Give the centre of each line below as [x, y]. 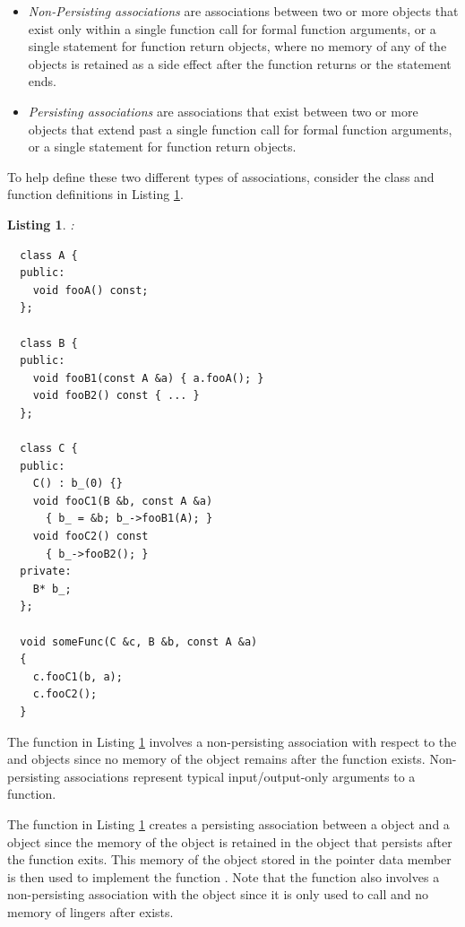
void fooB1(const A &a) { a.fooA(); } [148, 378]
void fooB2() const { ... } [116, 396]
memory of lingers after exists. [90, 911]
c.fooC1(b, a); [77, 676]
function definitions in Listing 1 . [95, 194]
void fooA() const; [90, 290]
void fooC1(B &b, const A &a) [123, 501]
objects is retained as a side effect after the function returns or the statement [240, 63]
